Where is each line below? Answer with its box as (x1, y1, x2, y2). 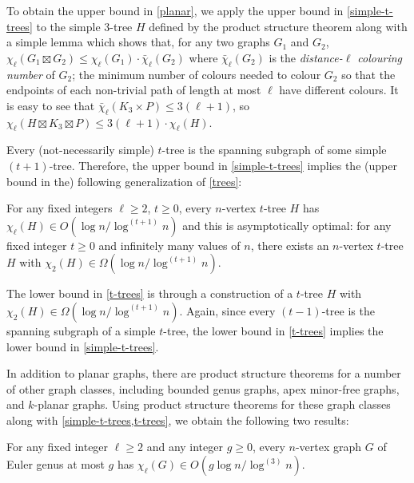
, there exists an (250, 236, 329, 253)
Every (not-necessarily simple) (6, 141, 154, 158)
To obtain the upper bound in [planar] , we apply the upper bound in (6, 2, 344, 18)
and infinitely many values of (98, 236, 241, 253)
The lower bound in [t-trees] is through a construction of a (6, 285, 293, 302)
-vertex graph (295, 438, 362, 455)
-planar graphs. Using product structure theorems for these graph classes (34, 396, 391, 413)
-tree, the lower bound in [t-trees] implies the (163, 322, 384, 338)
